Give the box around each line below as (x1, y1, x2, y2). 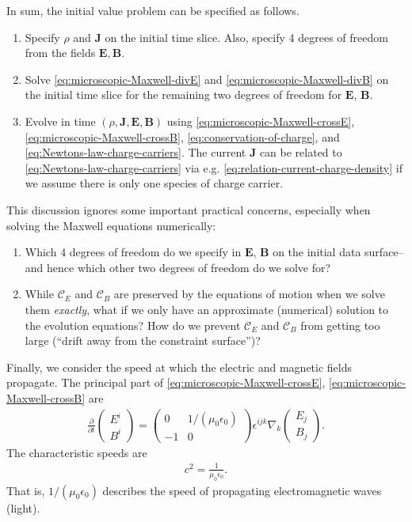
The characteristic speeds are (6, 444, 147, 460)
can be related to (259, 144, 342, 161)
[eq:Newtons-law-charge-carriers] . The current (25, 144, 246, 161)
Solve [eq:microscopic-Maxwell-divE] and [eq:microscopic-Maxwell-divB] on (25, 70, 389, 87)
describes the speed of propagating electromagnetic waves (102, 482, 382, 498)
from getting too (300, 316, 380, 333)
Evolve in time (25, 112, 96, 129)
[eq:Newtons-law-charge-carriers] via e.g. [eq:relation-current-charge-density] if (25, 159, 402, 176)
